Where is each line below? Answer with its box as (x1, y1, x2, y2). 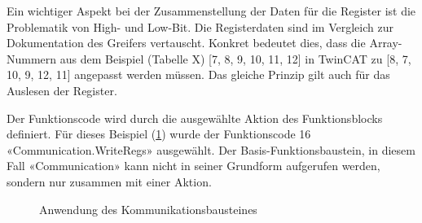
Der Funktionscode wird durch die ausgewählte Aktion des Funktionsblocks (7, 109, 383, 126)
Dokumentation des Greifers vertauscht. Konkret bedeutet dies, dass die (7, 34, 366, 51)
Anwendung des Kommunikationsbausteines (39, 200, 257, 217)
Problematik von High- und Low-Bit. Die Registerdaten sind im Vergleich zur (7, 18, 393, 35)
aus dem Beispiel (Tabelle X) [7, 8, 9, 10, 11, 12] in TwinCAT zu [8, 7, (59, 50, 411, 67)
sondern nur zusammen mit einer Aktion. (7, 173, 212, 190)
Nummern (7, 50, 57, 67)
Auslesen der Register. (7, 81, 117, 98)
